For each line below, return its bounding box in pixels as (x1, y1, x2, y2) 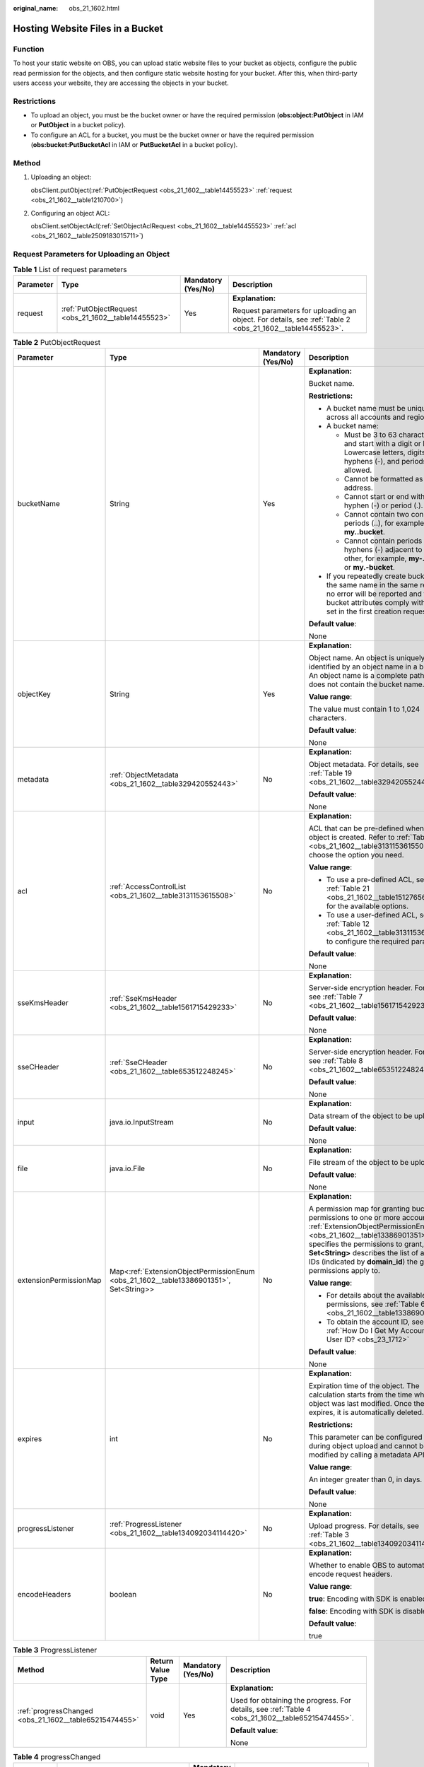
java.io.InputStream (110, 1117, 175, 1127)
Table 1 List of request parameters (13, 264, 127, 274)
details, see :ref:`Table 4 (230, 1704, 311, 1714)
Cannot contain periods (343, 536, 423, 546)
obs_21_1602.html (69, 4, 120, 12)
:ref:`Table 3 (308, 1530, 350, 1540)
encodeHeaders (17, 1590, 71, 1599)
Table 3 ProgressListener (13, 1645, 98, 1655)
